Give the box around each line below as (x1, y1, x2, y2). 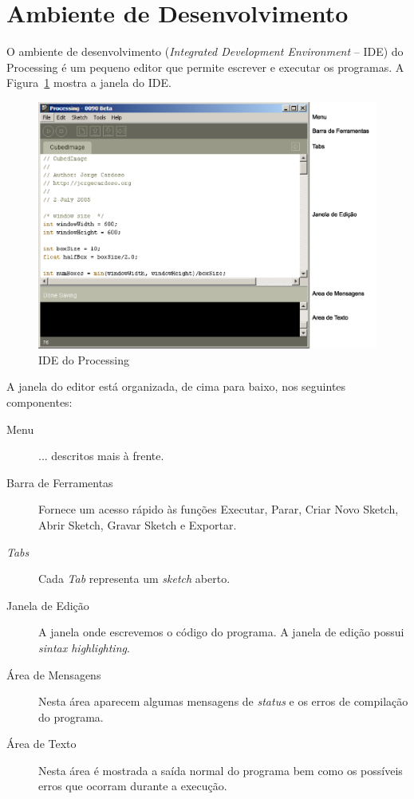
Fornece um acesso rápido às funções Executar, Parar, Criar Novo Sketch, (38, 501, 399, 518)
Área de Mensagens (6, 666, 101, 683)
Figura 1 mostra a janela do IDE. (6, 74, 172, 91)
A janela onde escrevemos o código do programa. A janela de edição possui (38, 624, 404, 640)
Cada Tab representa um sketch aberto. (38, 570, 231, 587)
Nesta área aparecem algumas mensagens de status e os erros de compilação (38, 693, 408, 710)
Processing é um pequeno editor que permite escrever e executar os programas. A (6, 58, 404, 75)
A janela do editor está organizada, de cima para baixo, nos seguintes (6, 378, 346, 395)
